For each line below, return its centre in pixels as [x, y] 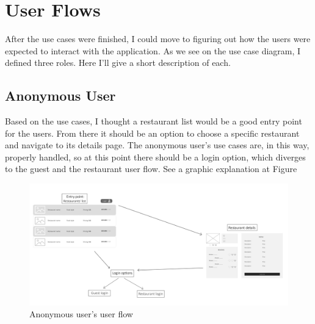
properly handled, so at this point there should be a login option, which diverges [155, 157]
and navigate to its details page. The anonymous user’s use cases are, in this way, [157, 145]
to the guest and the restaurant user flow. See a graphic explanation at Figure [151, 169]
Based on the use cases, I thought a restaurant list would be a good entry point [154, 121]
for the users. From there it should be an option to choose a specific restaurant [152, 133]
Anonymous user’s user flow [81, 314]
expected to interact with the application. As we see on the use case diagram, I [153, 50]
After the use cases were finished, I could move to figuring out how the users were [158, 39]
